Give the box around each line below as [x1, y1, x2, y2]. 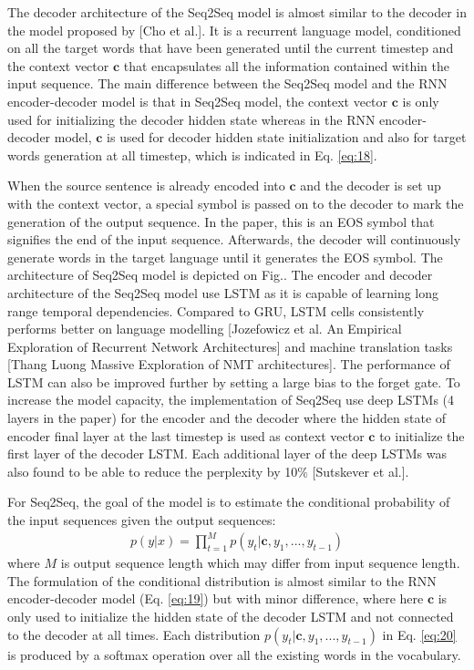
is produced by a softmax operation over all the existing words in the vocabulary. [7, 644, 461, 664]
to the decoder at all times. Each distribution [7, 624, 261, 644]
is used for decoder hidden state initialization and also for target [107, 128, 467, 147]
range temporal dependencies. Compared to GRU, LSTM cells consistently [7, 301, 425, 320]
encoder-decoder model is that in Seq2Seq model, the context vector [7, 91, 388, 110]
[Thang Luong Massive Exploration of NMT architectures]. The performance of [7, 355, 450, 374]
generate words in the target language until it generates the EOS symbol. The [7, 247, 443, 266]
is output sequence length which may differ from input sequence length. [60, 553, 460, 572]
